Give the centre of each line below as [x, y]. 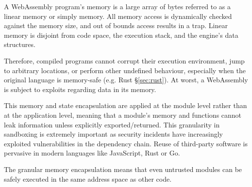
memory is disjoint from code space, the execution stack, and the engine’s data [121, 35]
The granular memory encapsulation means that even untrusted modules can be [123, 169]
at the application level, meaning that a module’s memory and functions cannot [123, 115]
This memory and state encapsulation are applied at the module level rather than [126, 105]
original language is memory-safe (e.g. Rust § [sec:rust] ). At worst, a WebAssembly [126, 80]
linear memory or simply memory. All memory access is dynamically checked [118, 16]
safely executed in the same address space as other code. [88, 179]
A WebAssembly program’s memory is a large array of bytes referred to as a [118, 6]
